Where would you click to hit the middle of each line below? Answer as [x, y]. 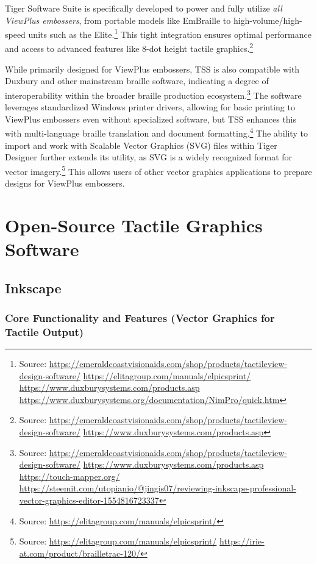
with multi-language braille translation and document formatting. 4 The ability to [156, 132]
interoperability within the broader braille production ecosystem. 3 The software [153, 94]
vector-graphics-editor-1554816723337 [89, 500]
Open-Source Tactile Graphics [134, 225]
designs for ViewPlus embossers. [65, 183]
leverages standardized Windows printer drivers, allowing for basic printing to [150, 107]
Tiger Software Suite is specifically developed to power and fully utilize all [144, 8]
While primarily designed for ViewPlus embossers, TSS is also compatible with [152, 69]
